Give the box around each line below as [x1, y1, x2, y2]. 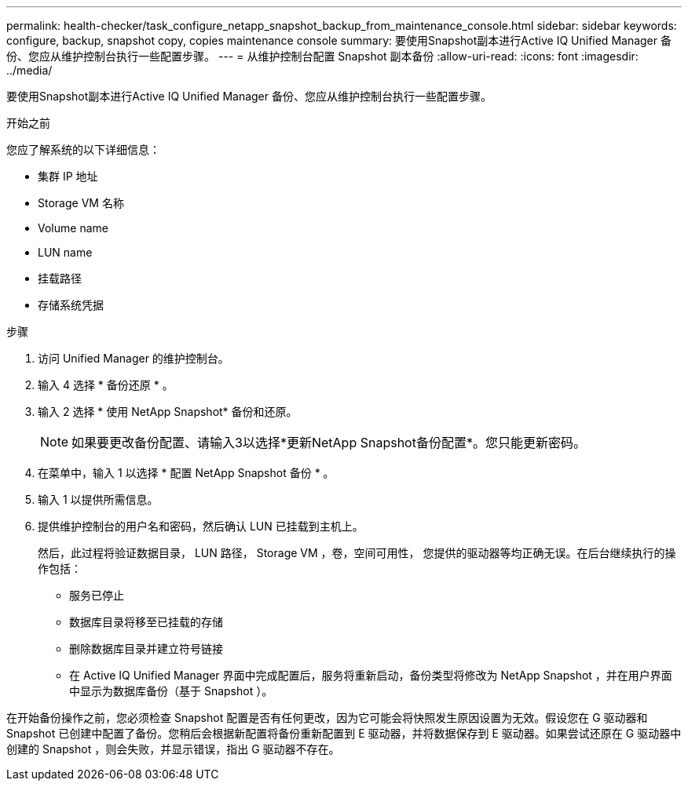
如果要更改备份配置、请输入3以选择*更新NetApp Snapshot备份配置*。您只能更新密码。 [71, 435, 586, 450]
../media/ [6, 64, 53, 77]
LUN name [38, 246, 93, 259]
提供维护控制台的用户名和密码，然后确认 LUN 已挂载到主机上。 [38, 519, 364, 533]
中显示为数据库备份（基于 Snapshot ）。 [69, 684, 273, 698]
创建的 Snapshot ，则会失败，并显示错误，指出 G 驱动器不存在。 [6, 742, 340, 756]
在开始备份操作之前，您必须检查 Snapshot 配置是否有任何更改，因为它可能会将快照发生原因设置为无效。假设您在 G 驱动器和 [6, 711, 648, 724]
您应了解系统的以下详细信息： [6, 143, 160, 156]
